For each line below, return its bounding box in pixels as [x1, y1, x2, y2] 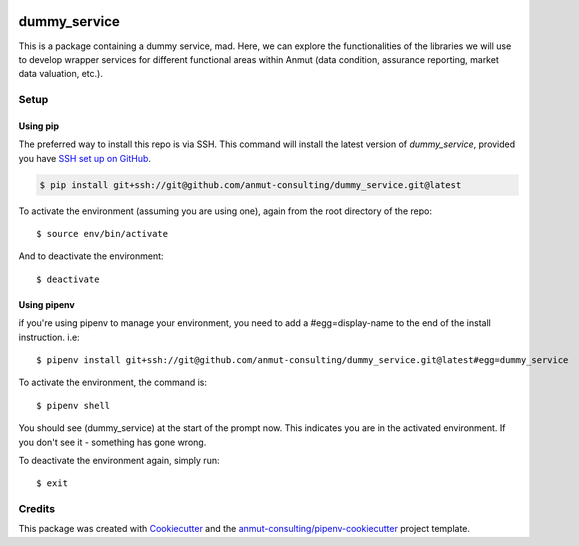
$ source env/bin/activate [36, 228, 169, 239]
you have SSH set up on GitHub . [18, 152, 152, 164]
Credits [18, 502, 55, 516]
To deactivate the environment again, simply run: [18, 454, 220, 466]
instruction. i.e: [18, 331, 80, 343]
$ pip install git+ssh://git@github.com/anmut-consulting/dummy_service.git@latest [39, 179, 462, 190]
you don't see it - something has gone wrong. [18, 436, 207, 448]
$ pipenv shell [36, 400, 111, 411]
